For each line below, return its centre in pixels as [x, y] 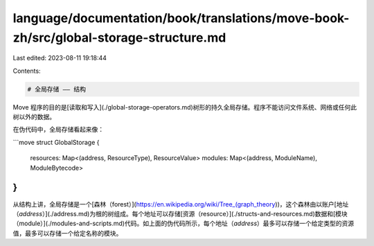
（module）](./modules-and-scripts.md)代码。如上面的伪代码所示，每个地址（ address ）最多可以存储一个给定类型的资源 [184, 223]
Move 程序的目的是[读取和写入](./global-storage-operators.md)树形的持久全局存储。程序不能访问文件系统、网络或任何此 [185, 107]
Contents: [27, 71]
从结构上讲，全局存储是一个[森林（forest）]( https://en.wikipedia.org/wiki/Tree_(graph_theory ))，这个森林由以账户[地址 [181, 204]
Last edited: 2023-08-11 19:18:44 [60, 58]
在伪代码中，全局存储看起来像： [58, 130]
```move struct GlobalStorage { [56, 142]
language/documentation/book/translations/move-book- [181, 18]
